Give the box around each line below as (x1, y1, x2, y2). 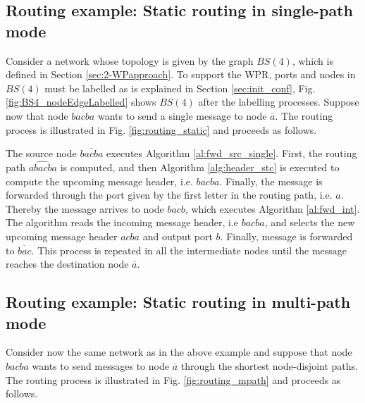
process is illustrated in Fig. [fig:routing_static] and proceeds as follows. (6, 122, 317, 137)
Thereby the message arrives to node (6, 201, 164, 216)
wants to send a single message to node (97, 108, 267, 123)
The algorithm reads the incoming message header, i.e (6, 215, 239, 230)
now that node (6, 108, 68, 123)
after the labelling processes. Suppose (198, 94, 359, 109)
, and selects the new (264, 215, 355, 230)
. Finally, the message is (219, 173, 323, 188)
